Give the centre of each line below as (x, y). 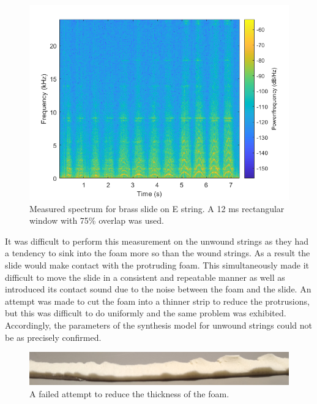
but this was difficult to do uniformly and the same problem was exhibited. (146, 313)
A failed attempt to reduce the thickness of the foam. (129, 393)
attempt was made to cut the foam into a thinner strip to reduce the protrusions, (157, 301)
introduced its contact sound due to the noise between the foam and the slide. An (158, 289)
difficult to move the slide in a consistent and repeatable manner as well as (145, 277)
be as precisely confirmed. (53, 337)
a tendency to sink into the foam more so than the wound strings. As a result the (158, 253)
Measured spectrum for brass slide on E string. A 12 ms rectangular (157, 208)
